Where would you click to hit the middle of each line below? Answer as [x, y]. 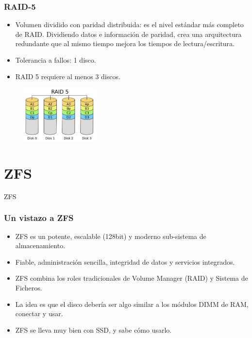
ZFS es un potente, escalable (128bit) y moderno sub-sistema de [111, 236]
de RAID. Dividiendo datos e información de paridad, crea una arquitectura [128, 34]
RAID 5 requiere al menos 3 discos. [68, 76]
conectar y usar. [39, 313]
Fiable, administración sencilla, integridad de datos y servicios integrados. [125, 262]
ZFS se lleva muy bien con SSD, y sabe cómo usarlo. [93, 330]
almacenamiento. [40, 245]
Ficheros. [29, 288]
